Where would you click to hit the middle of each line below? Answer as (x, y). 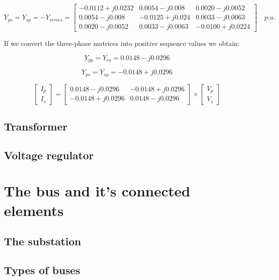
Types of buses (42, 269)
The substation (43, 241)
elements (34, 210)
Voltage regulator (49, 155)
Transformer (36, 126)
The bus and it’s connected (97, 191)
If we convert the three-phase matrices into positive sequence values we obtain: (122, 43)
